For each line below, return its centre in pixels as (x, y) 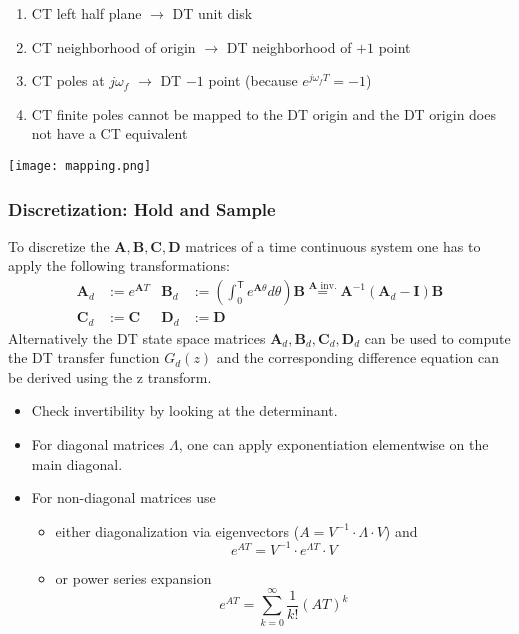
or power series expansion (133, 577)
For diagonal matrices (98, 443)
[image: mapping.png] (80, 165)
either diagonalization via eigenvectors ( (177, 530)
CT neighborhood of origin (113, 46)
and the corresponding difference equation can (358, 357)
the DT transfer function (84, 357)
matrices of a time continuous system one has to (333, 245)
